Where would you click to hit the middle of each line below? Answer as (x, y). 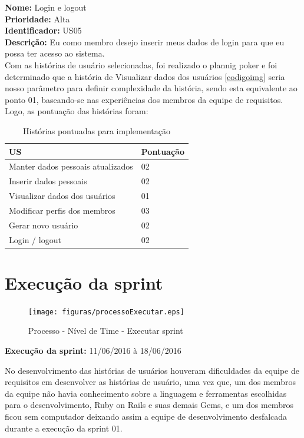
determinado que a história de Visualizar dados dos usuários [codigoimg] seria (145, 76)
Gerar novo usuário (44, 225)
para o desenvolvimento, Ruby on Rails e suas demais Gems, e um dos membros (149, 405)
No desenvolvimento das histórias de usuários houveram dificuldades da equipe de (152, 370)
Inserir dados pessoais (48, 181)
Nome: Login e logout (46, 7)
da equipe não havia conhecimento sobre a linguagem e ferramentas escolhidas (146, 393)
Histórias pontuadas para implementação (97, 130)
